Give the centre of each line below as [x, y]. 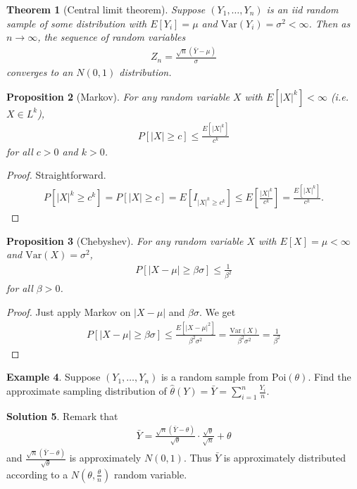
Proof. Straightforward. [56, 175]
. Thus [198, 458]
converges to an [40, 72]
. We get [217, 312]
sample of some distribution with [77, 23]
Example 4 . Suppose [54, 377]
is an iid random [302, 9]
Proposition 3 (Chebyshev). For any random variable [125, 240]
